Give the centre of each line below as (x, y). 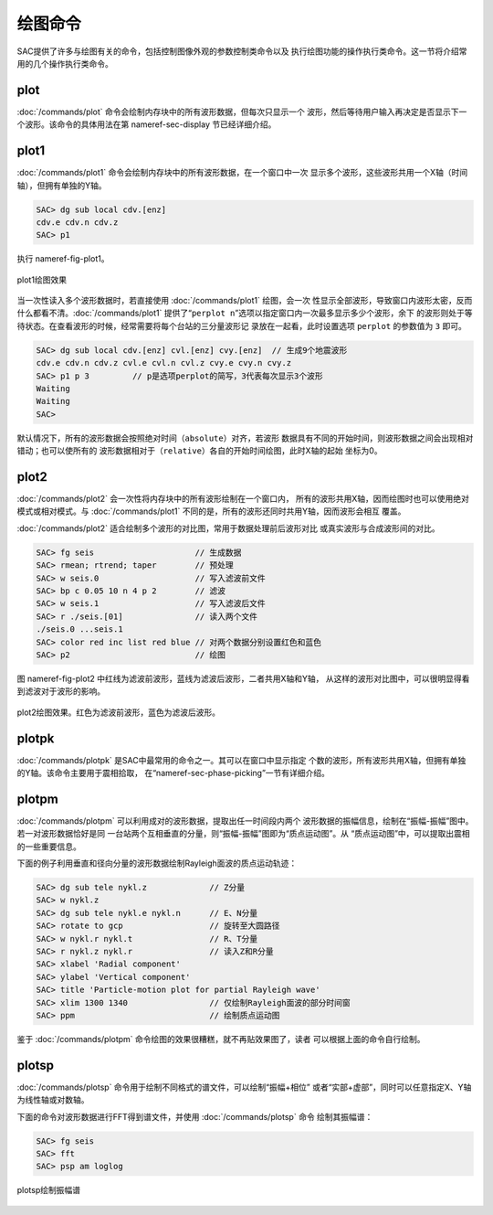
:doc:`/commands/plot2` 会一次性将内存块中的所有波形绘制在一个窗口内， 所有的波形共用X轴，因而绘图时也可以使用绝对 (243, 499)
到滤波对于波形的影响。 (61, 691)
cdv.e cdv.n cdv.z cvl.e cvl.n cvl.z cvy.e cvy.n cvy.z (164, 363)
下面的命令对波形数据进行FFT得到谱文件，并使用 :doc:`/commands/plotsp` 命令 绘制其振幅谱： (195, 1116)
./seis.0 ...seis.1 (79, 629)
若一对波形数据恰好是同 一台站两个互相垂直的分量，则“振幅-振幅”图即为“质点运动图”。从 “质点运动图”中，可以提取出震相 (243, 834)
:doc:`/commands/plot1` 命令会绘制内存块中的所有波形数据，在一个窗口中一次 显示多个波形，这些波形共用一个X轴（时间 (242, 173)
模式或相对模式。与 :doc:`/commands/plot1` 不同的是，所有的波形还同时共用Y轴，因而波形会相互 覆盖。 (211, 511)
